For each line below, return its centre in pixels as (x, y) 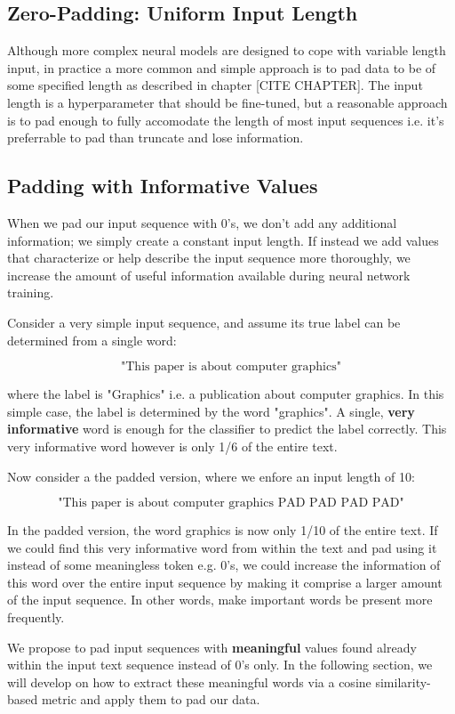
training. (31, 292)
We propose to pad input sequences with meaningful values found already (212, 647)
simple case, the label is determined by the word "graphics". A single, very (211, 411)
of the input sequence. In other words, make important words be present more (220, 600)
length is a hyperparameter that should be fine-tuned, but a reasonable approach (227, 102)
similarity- (403, 682)
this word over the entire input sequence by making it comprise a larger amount (225, 582)
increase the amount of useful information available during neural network (209, 275)
